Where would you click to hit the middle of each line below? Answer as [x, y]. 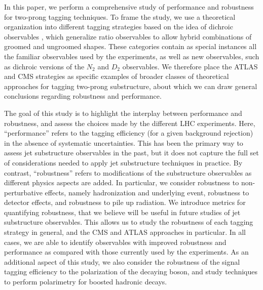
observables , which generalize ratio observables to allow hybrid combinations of [128, 36]
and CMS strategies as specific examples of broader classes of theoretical [117, 76]
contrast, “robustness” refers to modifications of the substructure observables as [128, 172]
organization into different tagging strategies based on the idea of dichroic [119, 27]
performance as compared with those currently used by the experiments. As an [126, 252]
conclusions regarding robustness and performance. [83, 96]
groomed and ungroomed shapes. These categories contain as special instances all [130, 46]
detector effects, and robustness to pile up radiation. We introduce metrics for [125, 202]
